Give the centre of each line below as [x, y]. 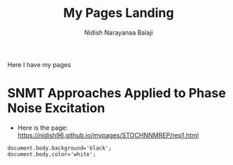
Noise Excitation [56, 108]
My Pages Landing [119, 13]
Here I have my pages [39, 64]
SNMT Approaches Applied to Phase [116, 93]
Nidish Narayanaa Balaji [119, 32]
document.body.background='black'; [60, 148]
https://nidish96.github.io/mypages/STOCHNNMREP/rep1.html [108, 135]
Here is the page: [43, 128]
